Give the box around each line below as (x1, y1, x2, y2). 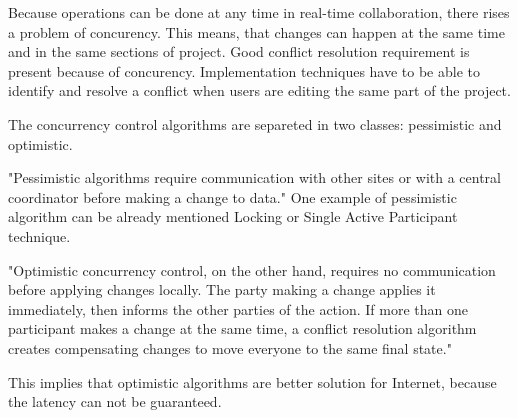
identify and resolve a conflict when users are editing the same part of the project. (8, 80, 511, 101)
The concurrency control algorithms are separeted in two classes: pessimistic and (8, 113, 502, 134)
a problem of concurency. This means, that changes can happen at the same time (8, 21, 505, 42)
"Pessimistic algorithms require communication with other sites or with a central (8, 167, 501, 188)
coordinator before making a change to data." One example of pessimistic (8, 186, 457, 207)
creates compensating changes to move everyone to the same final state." (8, 337, 452, 358)
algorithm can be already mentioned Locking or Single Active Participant (8, 206, 458, 227)
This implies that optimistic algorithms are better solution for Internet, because (8, 371, 497, 392)
